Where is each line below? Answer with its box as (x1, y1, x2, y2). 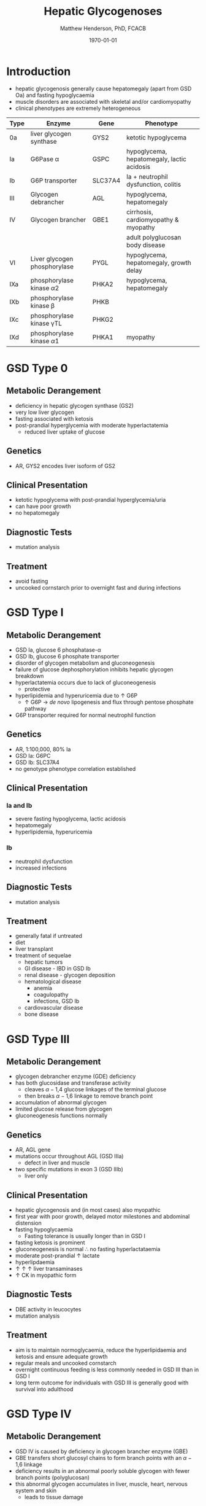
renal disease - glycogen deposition (24, 972, 115, 979)
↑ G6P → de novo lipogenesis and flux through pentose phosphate (24, 698, 194, 706)
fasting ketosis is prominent (15, 1239, 85, 1246)
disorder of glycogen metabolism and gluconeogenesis (15, 659, 155, 666)
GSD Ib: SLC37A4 (15, 759, 60, 766)
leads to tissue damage (24, 1493, 84, 1500)
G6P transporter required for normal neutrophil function (15, 711, 156, 719)
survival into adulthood (15, 1385, 74, 1392)
